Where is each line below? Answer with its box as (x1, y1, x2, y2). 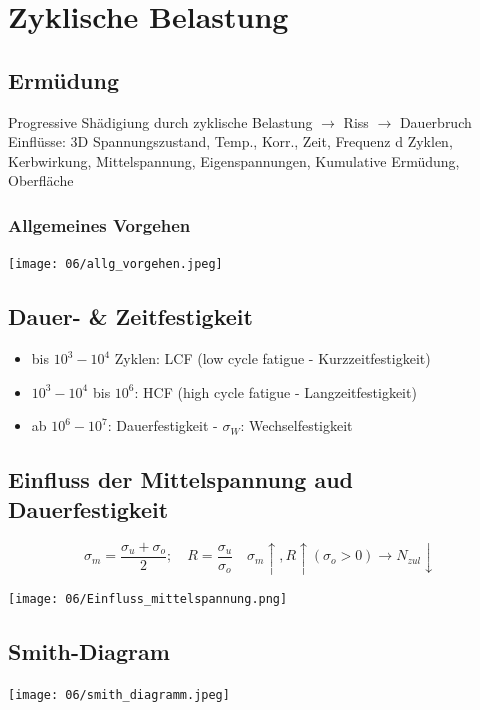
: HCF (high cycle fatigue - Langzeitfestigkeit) (134, 381, 417, 402)
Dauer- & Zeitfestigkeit (8, 301, 253, 332)
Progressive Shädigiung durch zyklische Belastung (8, 111, 313, 132)
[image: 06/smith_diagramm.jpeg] (8, 687, 230, 702)
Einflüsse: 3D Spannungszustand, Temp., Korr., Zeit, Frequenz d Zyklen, (8, 131, 453, 152)
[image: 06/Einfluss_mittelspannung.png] (8, 591, 288, 606)
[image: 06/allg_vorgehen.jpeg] (8, 257, 223, 272)
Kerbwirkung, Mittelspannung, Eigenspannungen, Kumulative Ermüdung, (8, 150, 460, 171)
